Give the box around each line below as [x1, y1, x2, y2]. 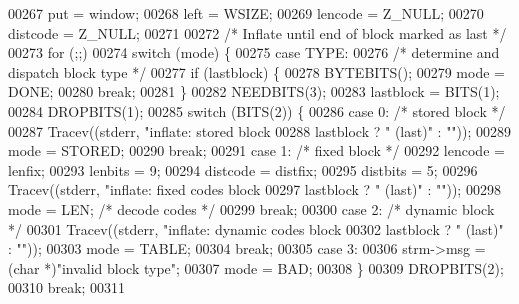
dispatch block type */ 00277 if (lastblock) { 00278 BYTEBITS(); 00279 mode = [8, 61, 505, 82]
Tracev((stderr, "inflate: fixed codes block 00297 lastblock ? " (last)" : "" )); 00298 [8, 179, 501, 200]
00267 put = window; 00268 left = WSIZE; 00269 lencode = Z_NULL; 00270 [8, 3, 484, 23]
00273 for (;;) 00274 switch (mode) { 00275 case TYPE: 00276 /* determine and [8, 42, 500, 63]
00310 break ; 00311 [8, 277, 126, 298]
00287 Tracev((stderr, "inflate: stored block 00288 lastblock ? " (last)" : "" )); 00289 [8, 120, 512, 141]
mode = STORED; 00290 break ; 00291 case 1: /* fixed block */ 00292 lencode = [8, 140, 505, 161]
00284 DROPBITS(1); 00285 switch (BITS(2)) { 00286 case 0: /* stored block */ [8, 100, 506, 121]
